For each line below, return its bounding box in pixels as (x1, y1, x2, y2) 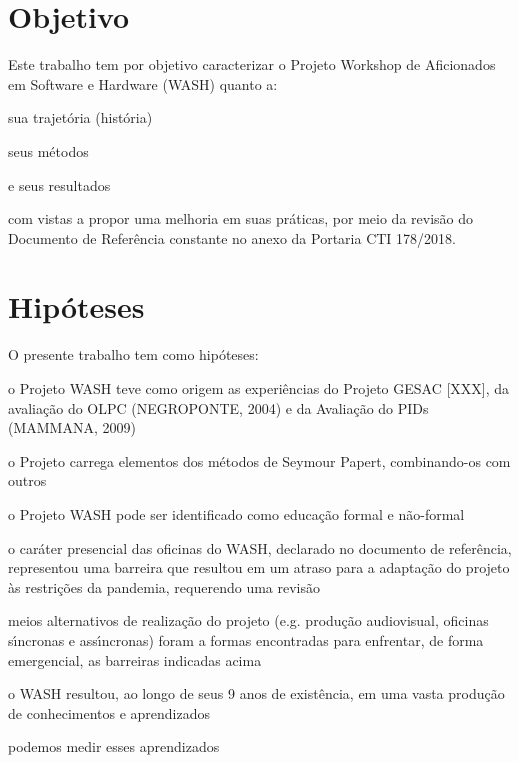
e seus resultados (8, 174, 111, 195)
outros (8, 470, 47, 491)
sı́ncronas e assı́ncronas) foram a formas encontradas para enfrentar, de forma (8, 629, 484, 650)
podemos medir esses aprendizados (8, 736, 220, 757)
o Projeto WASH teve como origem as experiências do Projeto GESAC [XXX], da (8, 378, 510, 398)
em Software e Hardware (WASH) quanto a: (8, 73, 278, 94)
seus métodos (8, 140, 89, 161)
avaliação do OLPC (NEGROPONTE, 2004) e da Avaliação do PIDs (8, 397, 429, 418)
